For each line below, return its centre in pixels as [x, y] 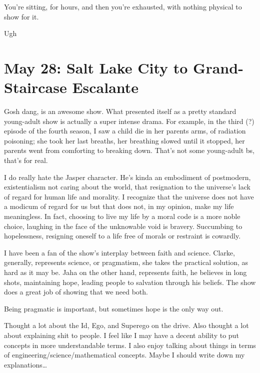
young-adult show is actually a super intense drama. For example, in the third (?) [129, 121]
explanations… [26, 364]
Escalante [105, 87]
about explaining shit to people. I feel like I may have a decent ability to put [121, 335]
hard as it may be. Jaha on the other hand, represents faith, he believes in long [125, 272]
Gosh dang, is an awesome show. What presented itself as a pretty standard [120, 111]
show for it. [21, 16]
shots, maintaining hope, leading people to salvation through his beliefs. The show [130, 282]
